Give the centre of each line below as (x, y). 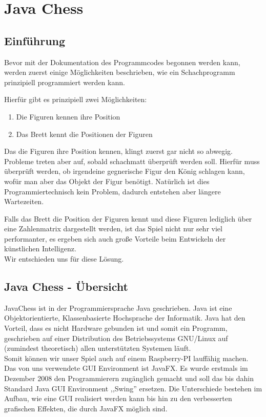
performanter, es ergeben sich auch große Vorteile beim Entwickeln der (115, 238)
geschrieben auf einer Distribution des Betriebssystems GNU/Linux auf (116, 338)
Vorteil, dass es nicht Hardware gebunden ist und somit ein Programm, (116, 328)
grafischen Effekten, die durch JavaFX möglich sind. (86, 408)
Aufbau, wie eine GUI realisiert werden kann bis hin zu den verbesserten (118, 398)
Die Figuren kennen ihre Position (68, 116)
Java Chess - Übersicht (66, 286)
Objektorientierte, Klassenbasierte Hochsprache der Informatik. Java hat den (125, 318)
